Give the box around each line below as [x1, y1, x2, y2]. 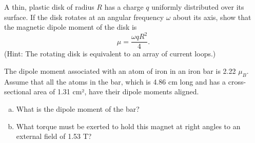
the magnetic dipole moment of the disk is [4, 22, 137, 32]
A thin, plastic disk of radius [4, 2, 94, 12]
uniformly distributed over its [151, 2, 244, 12]
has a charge [104, 2, 144, 12]
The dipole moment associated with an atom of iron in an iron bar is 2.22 [4, 65, 236, 76]
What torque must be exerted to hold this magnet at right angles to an [16, 120, 241, 131]
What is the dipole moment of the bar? [16, 103, 140, 114]
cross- [228, 76, 246, 87]
